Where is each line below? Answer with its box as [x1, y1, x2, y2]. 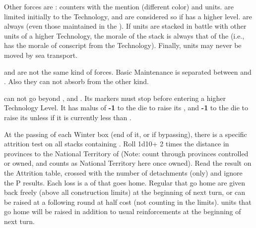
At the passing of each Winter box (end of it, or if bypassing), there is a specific [4, 129, 247, 139]
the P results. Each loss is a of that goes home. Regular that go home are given [4, 177, 246, 187]
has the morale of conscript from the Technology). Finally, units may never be [4, 40, 242, 50]
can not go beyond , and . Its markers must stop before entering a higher [4, 92, 226, 103]
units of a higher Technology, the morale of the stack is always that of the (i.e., [4, 30, 245, 41]
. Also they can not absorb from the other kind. [4, 76, 149, 87]
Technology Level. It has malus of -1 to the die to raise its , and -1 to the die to [4, 102, 249, 113]
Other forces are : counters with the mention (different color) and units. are [4, 1, 234, 11]
